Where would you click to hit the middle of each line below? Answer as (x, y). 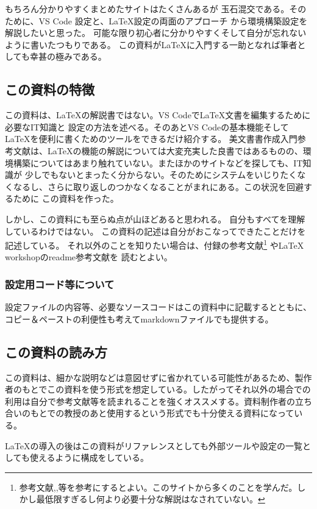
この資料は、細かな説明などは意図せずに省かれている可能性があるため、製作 (158, 377)
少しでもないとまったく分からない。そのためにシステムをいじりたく (161, 175)
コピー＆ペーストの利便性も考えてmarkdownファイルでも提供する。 (139, 319)
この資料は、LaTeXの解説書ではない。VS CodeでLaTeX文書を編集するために (158, 115)
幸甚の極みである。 (68, 56)
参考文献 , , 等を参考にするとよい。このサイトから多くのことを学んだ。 (158, 487)
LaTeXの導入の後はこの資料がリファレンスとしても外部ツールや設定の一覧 (154, 445)
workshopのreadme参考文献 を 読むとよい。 (89, 257)
